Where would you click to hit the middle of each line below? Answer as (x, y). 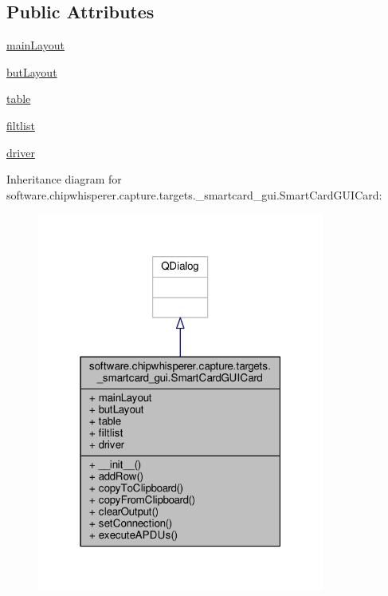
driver (21, 152)
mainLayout (35, 45)
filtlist (21, 125)
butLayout (32, 71)
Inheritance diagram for (64, 179)
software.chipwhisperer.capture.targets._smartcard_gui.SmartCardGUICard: (194, 194)
